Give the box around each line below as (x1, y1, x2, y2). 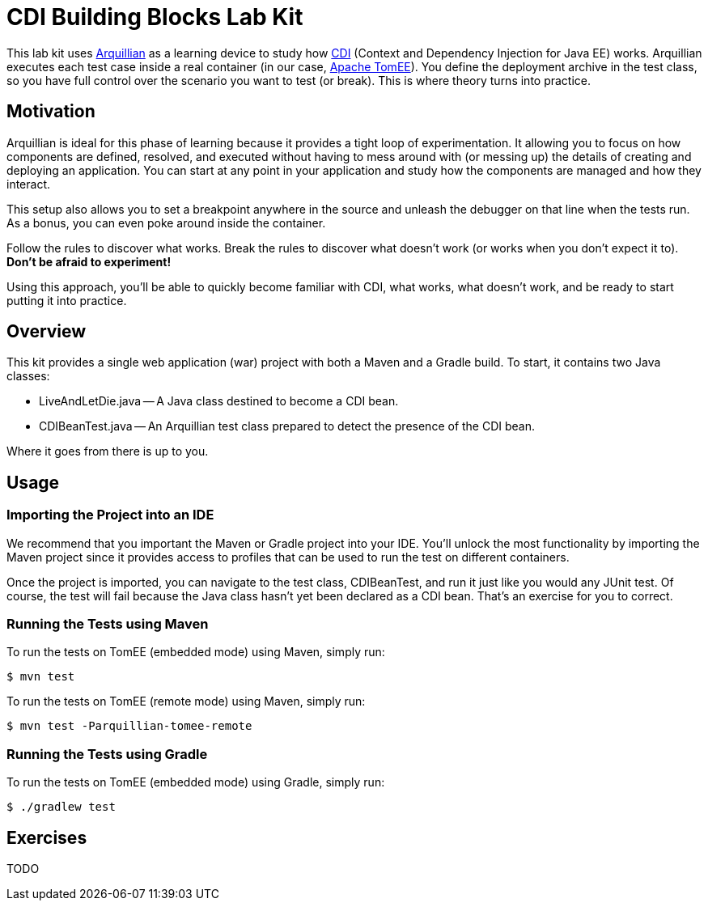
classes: (6, 369, 50, 384)
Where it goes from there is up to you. (6, 444, 209, 459)
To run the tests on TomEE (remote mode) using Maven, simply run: (6, 694, 366, 709)
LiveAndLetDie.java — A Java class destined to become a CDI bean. (39, 394, 399, 409)
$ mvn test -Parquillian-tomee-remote (6, 719, 252, 733)
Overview (6, 321, 87, 342)
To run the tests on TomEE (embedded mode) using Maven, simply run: (6, 645, 385, 659)
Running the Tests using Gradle (6, 745, 208, 762)
